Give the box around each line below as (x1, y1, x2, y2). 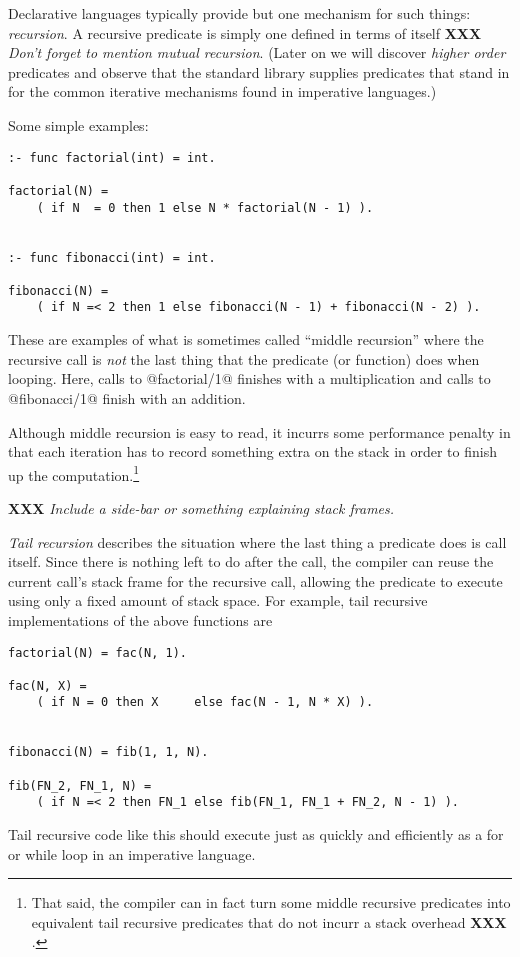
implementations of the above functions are (8, 609, 273, 630)
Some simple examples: (8, 114, 149, 135)
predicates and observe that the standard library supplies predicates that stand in (8, 61, 510, 82)
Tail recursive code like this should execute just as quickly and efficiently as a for (8, 824, 504, 845)
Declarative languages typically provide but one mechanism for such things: (8, 3, 471, 23)
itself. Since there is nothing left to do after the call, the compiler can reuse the (8, 551, 494, 572)
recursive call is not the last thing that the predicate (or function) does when (8, 348, 480, 369)
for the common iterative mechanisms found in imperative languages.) (8, 81, 437, 102)
